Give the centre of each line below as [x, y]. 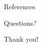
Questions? [20, 23]
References [20, 6]
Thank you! [21, 39]
